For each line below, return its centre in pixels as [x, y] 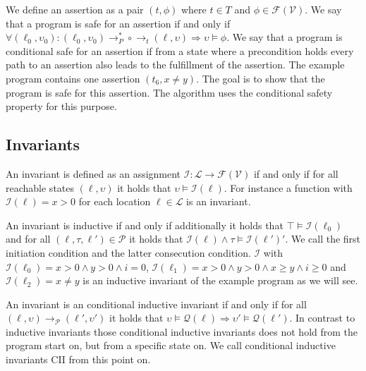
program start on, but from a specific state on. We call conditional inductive [171, 345]
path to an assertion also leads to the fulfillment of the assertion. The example [175, 65]
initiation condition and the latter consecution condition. [128, 252]
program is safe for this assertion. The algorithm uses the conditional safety [169, 92]
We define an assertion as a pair [75, 9]
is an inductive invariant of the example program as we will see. [220, 280]
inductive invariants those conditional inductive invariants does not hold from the [182, 331]
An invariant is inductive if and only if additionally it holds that [145, 225]
